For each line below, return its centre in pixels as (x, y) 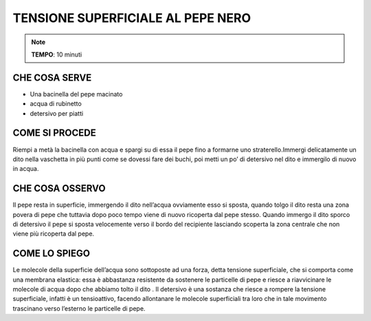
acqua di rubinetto (56, 104)
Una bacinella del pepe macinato (76, 94)
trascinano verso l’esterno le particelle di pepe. (79, 308)
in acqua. (26, 169)
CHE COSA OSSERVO (59, 188)
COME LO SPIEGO (52, 254)
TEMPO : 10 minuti (57, 54)
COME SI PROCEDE (54, 133)
